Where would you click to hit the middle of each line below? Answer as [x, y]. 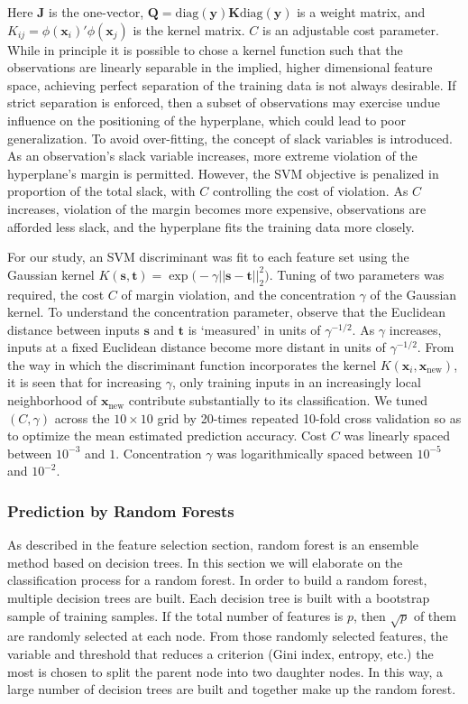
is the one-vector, [96, 12]
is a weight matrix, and [361, 12]
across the [82, 417]
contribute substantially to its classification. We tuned [278, 400]
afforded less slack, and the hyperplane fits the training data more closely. [211, 226]
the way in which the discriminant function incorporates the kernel [192, 364]
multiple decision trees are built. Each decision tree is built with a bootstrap [219, 598]
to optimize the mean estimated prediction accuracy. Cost [167, 435]
